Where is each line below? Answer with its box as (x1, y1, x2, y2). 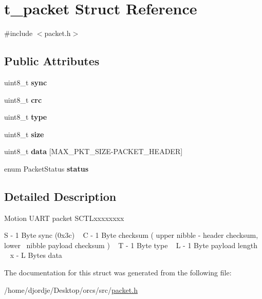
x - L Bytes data (10, 250, 62, 260)
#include (4, 28, 33, 39)
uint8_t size (4, 128, 44, 139)
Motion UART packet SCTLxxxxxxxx (4, 212, 124, 223)
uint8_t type (4, 111, 47, 122)
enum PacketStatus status (4, 163, 88, 174)
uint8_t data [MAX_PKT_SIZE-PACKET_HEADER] (4, 146, 183, 157)
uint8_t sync (4, 77, 47, 87)
